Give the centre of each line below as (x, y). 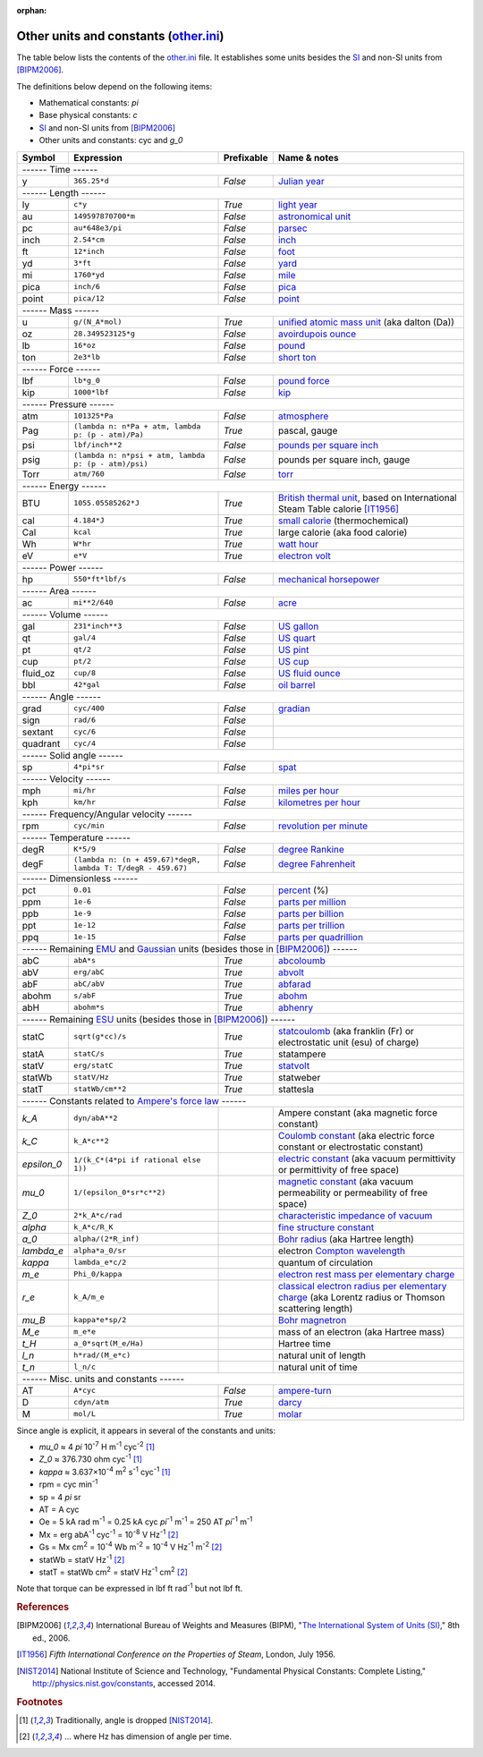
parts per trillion (311, 925)
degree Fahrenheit (317, 863)
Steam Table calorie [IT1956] (339, 508)
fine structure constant (326, 1227)
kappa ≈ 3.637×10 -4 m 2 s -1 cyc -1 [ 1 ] (105, 1471)
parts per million (312, 902)
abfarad (294, 984)
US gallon (298, 626)
